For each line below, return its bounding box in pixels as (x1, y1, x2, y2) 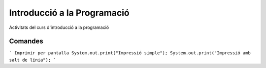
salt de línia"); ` (9, 57, 56, 63)
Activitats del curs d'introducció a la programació (9, 24, 109, 30)
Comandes (9, 37, 44, 45)
